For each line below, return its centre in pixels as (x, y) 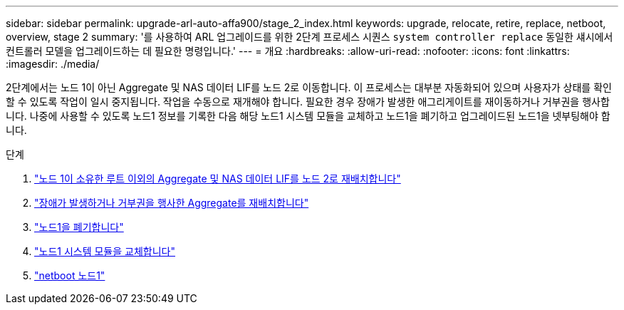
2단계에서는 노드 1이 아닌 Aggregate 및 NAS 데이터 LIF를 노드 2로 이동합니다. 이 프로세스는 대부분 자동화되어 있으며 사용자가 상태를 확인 (309, 87)
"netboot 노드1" (70, 275)
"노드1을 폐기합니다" (79, 227)
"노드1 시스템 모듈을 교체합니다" (105, 251)
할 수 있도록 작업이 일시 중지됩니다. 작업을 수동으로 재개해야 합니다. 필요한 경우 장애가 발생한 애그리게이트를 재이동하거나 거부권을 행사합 (308, 102)
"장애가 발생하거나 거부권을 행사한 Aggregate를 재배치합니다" (172, 203)
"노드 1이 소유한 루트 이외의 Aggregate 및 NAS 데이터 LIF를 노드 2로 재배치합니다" (218, 179)
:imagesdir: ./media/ (53, 64)
